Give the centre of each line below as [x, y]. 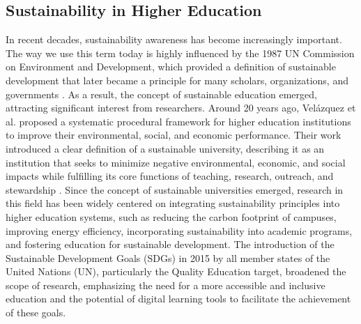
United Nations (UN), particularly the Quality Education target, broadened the [176, 271]
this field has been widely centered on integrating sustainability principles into [173, 203]
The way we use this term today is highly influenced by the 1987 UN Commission [180, 53]
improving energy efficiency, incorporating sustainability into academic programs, [179, 230]
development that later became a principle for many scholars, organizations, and [177, 80]
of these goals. [36, 313]
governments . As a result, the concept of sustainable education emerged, [161, 94]
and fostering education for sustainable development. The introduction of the [170, 244]
